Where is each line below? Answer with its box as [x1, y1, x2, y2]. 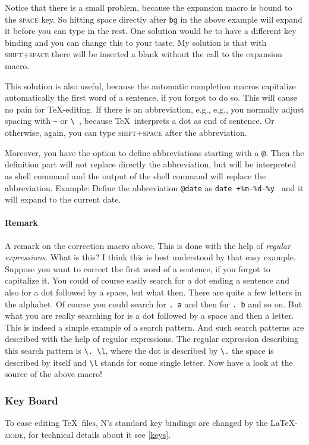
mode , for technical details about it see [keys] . [5, 428, 171, 440]
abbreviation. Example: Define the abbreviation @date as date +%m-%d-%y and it [5, 181, 304, 194]
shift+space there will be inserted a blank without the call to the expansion [5, 48, 282, 60]
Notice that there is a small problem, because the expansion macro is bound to [5, 1, 292, 13]
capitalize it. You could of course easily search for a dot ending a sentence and [5, 274, 290, 287]
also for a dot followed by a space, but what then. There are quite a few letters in [5, 285, 302, 298]
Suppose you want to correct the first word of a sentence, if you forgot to [5, 262, 270, 275]
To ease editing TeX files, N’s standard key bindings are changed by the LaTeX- [5, 416, 298, 429]
